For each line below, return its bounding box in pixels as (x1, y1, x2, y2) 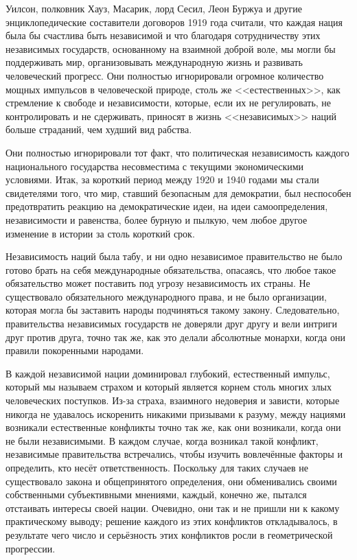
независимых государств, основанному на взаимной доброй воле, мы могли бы (5, 41, 336, 56)
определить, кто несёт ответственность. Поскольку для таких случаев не (5, 460, 309, 474)
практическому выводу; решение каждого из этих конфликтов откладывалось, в (5, 514, 338, 528)
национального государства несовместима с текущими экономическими (5, 159, 304, 173)
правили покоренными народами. (5, 343, 144, 358)
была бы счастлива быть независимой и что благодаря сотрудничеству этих (5, 28, 321, 43)
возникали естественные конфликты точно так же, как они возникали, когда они (5, 420, 341, 434)
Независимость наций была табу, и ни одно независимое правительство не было (5, 249, 343, 264)
